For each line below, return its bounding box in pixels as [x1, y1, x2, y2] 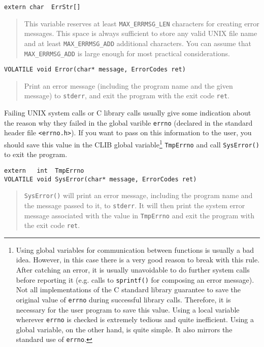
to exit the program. [4, 149, 68, 160]
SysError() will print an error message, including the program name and [24, 190, 253, 201]
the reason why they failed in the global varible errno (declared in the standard [4, 117, 253, 128]
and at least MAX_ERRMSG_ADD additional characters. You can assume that [24, 37, 251, 48]
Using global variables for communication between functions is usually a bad [16, 244, 254, 255]
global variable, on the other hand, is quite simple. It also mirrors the [16, 324, 233, 334]
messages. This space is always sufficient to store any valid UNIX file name [24, 28, 257, 38]
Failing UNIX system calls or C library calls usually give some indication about [4, 107, 251, 118]
